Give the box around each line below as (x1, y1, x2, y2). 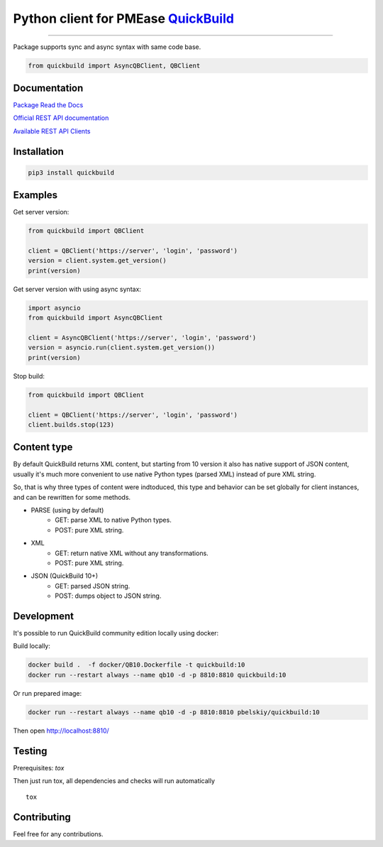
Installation (13, 146, 64, 158)
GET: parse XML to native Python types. (55, 515, 172, 525)
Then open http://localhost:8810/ (13, 726, 109, 735)
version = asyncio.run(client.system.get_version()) (28, 344, 216, 351)
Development (13, 610, 74, 622)
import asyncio (28, 304, 81, 312)
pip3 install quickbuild (28, 168, 115, 177)
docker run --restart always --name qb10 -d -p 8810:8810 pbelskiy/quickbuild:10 (28, 708, 321, 716)
